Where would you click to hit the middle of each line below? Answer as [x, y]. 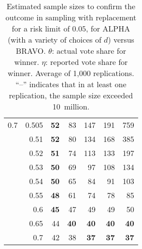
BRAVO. [31, 51]
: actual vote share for [89, 51]
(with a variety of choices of [54, 39]
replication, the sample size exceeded [71, 95]
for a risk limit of [41, 28]
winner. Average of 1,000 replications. [71, 73]
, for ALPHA [108, 28]
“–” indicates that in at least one [71, 84]
